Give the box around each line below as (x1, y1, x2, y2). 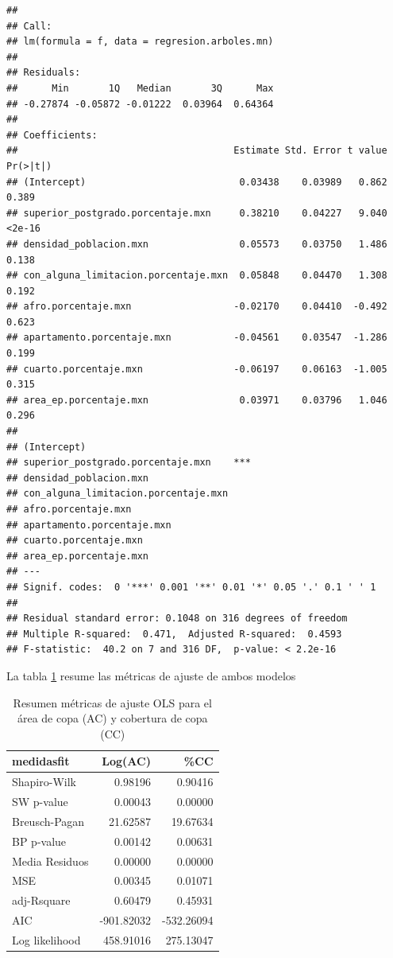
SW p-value (12, 793, 68, 809)
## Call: (6, 20, 52, 32)
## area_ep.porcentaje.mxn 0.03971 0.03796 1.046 (6, 394, 387, 406)
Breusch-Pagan (12, 812, 85, 829)
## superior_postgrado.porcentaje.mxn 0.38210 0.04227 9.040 (6, 207, 387, 219)
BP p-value (12, 832, 67, 849)
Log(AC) (102, 753, 151, 769)
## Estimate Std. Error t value (6, 145, 387, 157)
